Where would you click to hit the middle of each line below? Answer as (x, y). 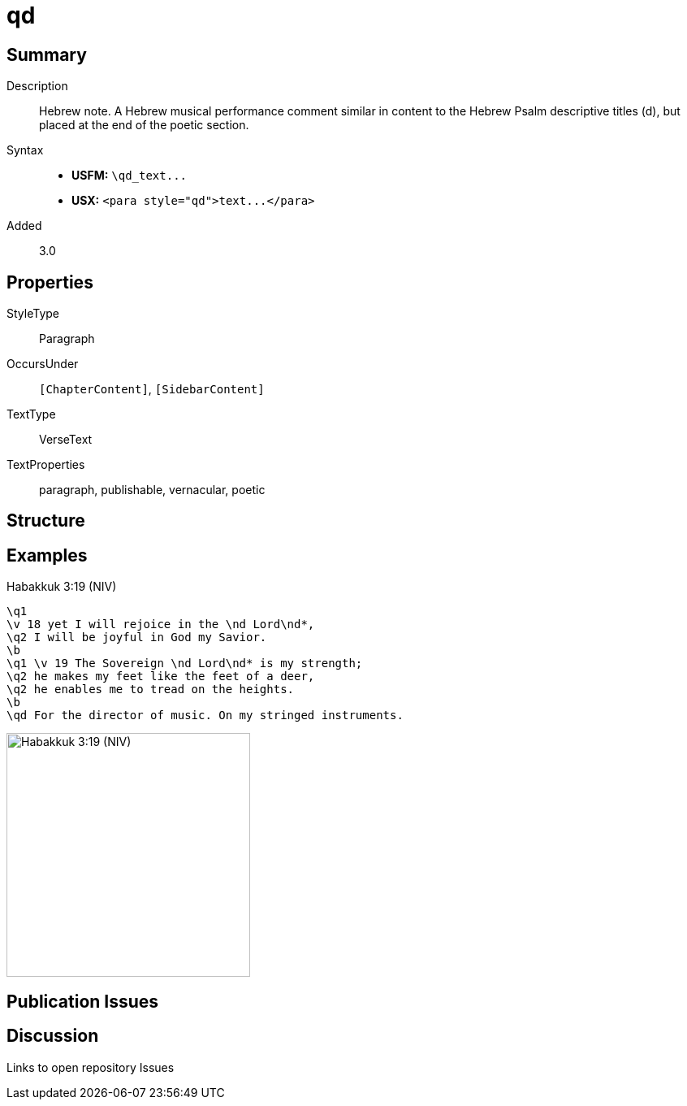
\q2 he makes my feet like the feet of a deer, (161, 677)
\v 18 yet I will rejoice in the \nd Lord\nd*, (161, 625)
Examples (47, 555)
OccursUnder (43, 364)
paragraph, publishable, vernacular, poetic (152, 490)
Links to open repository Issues (91, 1067)
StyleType (33, 314)
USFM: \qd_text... (130, 176)
